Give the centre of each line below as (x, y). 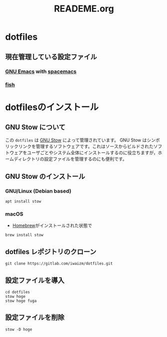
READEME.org (84, 9)
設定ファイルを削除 (35, 318)
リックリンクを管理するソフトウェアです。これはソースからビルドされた (79, 147)
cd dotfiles (17, 292)
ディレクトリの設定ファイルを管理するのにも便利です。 (70, 159)
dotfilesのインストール (52, 107)
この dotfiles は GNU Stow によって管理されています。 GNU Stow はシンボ (82, 140)
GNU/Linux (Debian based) (38, 191)
